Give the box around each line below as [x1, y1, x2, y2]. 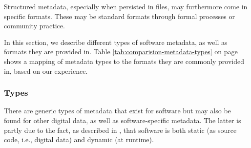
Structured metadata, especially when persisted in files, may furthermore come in [4, 1, 248, 11]
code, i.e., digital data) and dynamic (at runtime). [4, 134, 154, 145]
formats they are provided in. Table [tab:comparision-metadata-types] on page [4, 46, 238, 57]
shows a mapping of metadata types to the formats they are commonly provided [4, 56, 244, 66]
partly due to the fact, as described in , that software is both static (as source [4, 125, 237, 135]
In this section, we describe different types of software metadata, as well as [4, 37, 228, 47]
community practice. [4, 21, 65, 31]
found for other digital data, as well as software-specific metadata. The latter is [4, 115, 241, 125]
